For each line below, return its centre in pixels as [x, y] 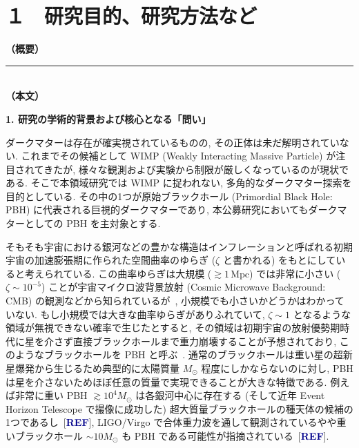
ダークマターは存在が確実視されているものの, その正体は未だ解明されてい [173, 142]
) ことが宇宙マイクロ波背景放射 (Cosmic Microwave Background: [184, 287]
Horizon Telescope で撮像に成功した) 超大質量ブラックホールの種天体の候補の [179, 408]
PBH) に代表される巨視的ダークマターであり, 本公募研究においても [157, 210]
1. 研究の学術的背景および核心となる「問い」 [108, 118]
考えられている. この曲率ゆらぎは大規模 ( [118, 273]
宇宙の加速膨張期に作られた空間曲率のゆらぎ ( [111, 260]
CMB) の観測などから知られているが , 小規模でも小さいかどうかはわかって [175, 301]
